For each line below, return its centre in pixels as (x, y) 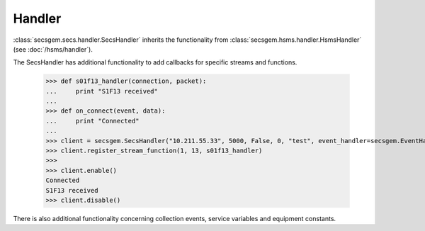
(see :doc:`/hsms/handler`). (53, 49)
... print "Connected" (92, 121)
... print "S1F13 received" (102, 91)
